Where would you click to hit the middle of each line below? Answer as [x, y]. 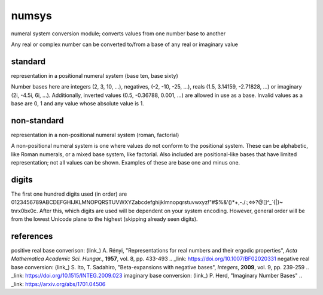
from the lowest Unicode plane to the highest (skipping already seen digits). [104, 219]
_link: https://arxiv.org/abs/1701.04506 [58, 284]
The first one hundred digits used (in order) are [69, 194]
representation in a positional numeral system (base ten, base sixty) [95, 75]
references [32, 236]
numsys [31, 16]
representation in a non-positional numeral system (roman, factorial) [95, 135]
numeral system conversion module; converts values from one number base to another [118, 34]
